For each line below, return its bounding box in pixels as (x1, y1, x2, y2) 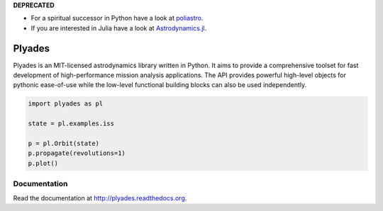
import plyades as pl (28, 100, 104, 108)
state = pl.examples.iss (28, 120, 115, 127)
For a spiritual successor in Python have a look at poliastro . (30, 14, 204, 23)
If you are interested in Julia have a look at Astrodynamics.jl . (30, 23, 207, 32)
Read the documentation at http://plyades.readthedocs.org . (13, 193, 187, 202)
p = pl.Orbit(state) (28, 139, 99, 148)
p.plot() (28, 159, 59, 167)
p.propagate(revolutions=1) (28, 149, 126, 157)
